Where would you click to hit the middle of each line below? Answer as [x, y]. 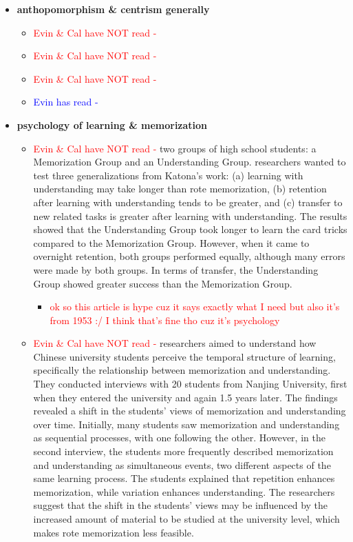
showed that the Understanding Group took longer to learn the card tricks [190, 229]
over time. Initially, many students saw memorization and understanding [186, 424]
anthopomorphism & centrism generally [113, 9]
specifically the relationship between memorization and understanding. [182, 370]
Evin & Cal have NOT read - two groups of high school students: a [175, 148]
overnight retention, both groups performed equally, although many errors [189, 256]
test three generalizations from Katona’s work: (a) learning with [168, 175]
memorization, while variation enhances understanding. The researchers [184, 491]
